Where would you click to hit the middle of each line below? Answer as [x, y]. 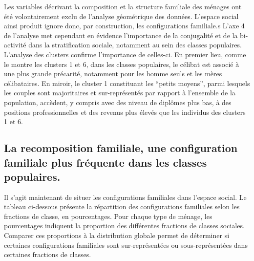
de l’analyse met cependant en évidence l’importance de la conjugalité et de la [121, 35]
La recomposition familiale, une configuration [121, 148]
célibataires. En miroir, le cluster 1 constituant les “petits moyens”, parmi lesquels [127, 83]
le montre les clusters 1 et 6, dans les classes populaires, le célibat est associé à [122, 64]
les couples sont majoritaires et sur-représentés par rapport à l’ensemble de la [120, 93]
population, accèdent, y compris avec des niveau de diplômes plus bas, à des [118, 102]
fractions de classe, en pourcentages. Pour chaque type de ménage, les [108, 216]
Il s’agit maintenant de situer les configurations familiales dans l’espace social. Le [125, 197]
